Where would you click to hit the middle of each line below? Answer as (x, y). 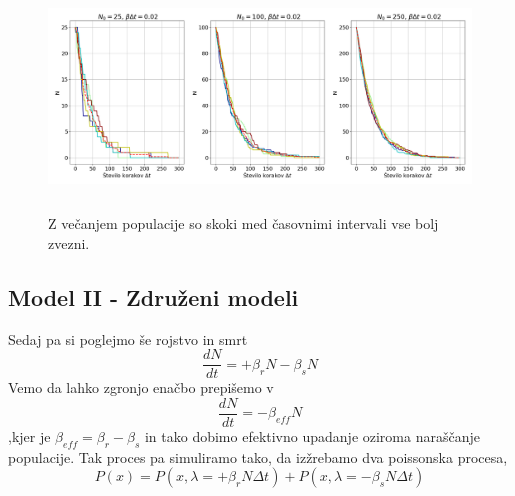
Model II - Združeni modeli (153, 296)
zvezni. (69, 242)
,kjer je (29, 436)
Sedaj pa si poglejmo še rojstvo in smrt (128, 338)
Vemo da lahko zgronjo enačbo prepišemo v (141, 387)
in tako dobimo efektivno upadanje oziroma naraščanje (312, 436)
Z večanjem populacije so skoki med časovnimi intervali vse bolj (243, 223)
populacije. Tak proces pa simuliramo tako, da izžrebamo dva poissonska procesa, (258, 456)
